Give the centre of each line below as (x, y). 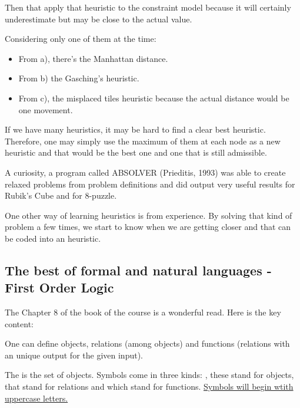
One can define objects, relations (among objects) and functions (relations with (147, 343)
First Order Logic (59, 287)
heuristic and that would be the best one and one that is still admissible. (136, 152)
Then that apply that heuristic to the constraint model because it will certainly (148, 7)
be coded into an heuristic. (53, 238)
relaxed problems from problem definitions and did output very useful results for (150, 184)
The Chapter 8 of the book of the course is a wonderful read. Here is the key (143, 312)
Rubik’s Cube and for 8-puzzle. (61, 195)
